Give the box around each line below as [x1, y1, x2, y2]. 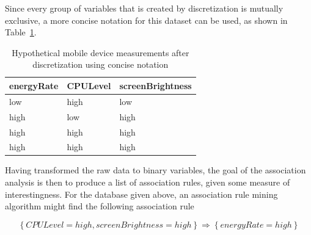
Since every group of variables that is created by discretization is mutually [5, 2, 284, 14]
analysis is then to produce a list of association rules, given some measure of [5, 176, 290, 189]
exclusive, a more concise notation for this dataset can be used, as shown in [5, 13, 288, 26]
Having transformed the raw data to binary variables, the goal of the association [5, 164, 306, 176]
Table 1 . [5, 26, 37, 38]
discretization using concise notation [32, 58, 169, 71]
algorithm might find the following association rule [5, 200, 194, 212]
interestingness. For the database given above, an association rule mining [5, 187, 278, 200]
